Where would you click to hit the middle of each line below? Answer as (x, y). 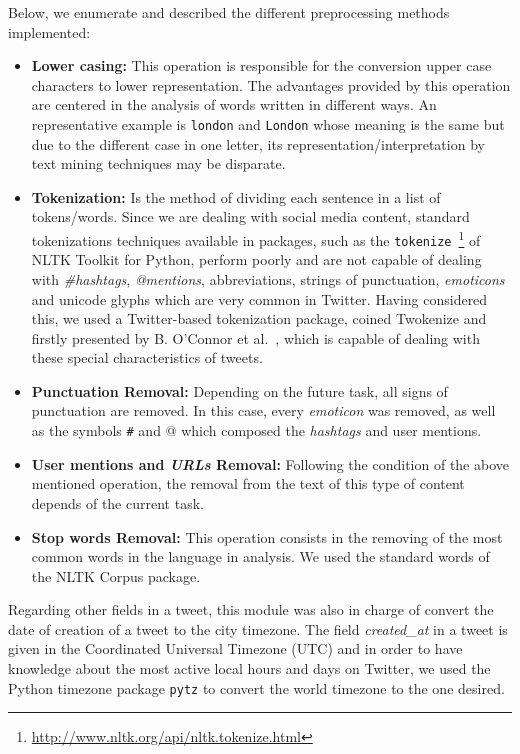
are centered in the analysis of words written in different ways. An (234, 104)
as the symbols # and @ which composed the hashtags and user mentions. (256, 430)
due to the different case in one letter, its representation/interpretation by (258, 143)
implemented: (49, 31)
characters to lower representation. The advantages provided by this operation (271, 84)
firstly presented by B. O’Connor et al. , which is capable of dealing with (255, 337)
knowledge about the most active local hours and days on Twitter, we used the (249, 668)
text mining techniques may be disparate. (158, 163)
